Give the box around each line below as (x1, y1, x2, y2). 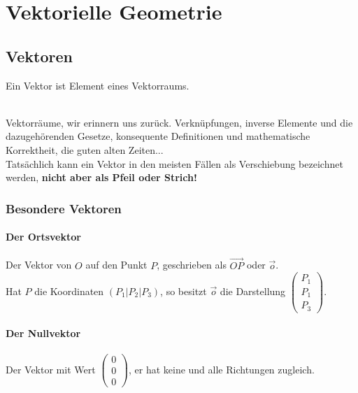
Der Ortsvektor (6, 229, 81, 244)
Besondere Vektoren (6, 199, 122, 217)
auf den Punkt (85, 257, 148, 272)
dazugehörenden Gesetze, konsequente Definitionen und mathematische (6, 129, 310, 143)
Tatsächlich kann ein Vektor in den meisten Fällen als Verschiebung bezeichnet (6, 156, 343, 171)
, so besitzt (160, 283, 207, 298)
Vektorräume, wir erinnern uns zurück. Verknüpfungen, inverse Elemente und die (6, 115, 353, 129)
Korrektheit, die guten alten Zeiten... (6, 142, 164, 157)
